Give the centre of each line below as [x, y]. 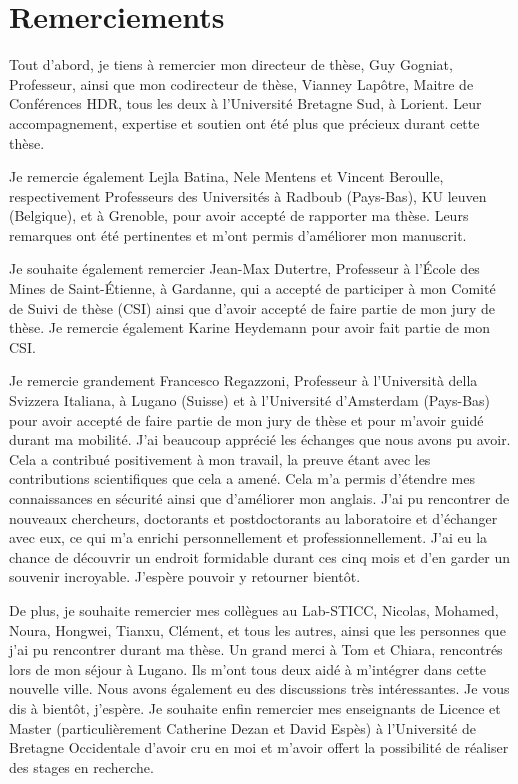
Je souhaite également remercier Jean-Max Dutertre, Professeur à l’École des [244, 268]
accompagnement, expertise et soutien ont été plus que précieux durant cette [244, 122]
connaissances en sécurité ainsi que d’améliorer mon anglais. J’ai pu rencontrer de [259, 498]
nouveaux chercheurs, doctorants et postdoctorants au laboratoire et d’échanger [253, 517]
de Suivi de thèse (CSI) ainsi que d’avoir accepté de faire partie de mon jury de [252, 307]
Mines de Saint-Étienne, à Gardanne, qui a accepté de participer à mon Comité [252, 288]
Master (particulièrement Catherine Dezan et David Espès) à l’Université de [242, 727]
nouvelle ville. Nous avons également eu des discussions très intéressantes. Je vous [259, 688]
